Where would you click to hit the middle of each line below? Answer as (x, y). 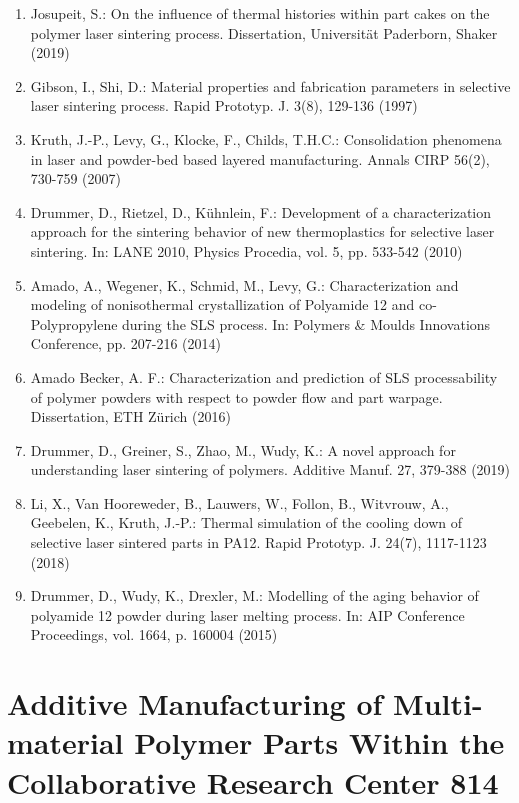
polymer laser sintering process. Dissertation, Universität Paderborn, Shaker (264, 32)
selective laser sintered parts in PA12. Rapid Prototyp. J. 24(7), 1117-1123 (258, 542)
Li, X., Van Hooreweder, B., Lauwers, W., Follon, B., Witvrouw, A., (239, 502)
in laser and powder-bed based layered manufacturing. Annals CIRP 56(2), (260, 158)
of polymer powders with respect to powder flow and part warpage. (236, 396)
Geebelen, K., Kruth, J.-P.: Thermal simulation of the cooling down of (246, 522)
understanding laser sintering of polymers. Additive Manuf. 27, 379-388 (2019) (270, 469)
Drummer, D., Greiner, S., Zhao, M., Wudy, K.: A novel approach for (243, 449)
